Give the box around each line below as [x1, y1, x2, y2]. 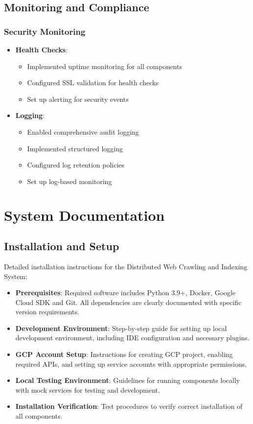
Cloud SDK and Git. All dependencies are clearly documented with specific [15, 297, 242, 307]
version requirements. [15, 306, 79, 317]
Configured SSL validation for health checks [27, 77, 159, 88]
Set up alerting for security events [27, 94, 129, 104]
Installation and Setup [4, 238, 119, 254]
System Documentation [4, 205, 165, 225]
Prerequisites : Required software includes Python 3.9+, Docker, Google [15, 287, 236, 298]
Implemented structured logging [27, 143, 123, 153]
